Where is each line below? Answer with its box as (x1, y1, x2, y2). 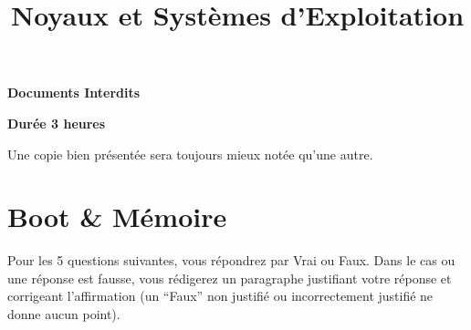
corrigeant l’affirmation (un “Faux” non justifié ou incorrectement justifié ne (7, 286, 434, 305)
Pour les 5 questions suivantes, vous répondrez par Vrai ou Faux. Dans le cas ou (7, 251, 455, 270)
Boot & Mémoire (7, 198, 227, 235)
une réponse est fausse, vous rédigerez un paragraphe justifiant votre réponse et (7, 268, 452, 287)
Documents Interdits (7, 83, 141, 102)
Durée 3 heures (7, 113, 106, 132)
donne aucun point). (7, 304, 120, 324)
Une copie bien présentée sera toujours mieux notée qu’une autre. (7, 144, 373, 163)
